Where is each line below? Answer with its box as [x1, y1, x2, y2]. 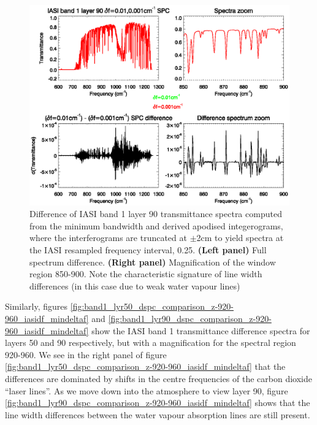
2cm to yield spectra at [196, 231, 284, 244]
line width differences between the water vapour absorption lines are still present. [5, 408, 310, 421]
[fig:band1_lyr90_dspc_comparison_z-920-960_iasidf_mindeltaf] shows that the [5, 396, 310, 409]
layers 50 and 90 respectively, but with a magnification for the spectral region [5, 336, 296, 349]
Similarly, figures [5, 300, 68, 313]
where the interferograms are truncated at [29, 231, 187, 244]
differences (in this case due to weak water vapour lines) [29, 279, 240, 292]
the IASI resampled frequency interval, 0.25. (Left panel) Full [29, 243, 267, 256]
